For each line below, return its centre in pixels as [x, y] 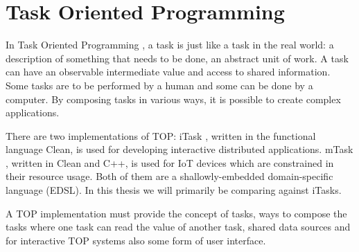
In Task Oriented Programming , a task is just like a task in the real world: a [170, 45]
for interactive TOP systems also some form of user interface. [136, 240]
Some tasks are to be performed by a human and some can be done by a [159, 85]
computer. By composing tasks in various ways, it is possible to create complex [173, 99]
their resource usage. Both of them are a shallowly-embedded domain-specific [169, 176]
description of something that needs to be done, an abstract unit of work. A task [177, 58]
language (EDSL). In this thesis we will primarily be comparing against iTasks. [174, 190]
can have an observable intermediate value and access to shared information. [168, 72]
